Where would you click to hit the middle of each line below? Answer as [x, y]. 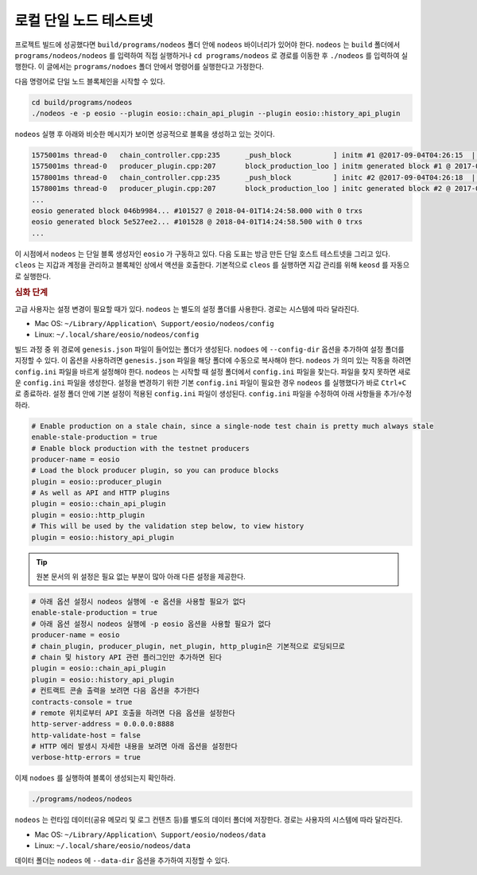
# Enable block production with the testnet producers [140, 448]
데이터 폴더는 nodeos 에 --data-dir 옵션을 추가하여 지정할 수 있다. [122, 860]
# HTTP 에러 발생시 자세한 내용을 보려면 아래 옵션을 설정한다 [134, 747]
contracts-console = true [82, 702]
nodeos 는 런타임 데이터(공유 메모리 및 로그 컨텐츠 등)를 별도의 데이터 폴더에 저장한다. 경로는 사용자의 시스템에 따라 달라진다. [209, 820]
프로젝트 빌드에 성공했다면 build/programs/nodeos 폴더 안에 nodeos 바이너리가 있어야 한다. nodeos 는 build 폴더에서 [207, 45]
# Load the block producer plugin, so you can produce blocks [155, 471]
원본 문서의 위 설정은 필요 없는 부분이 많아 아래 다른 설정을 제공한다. [141, 576]
